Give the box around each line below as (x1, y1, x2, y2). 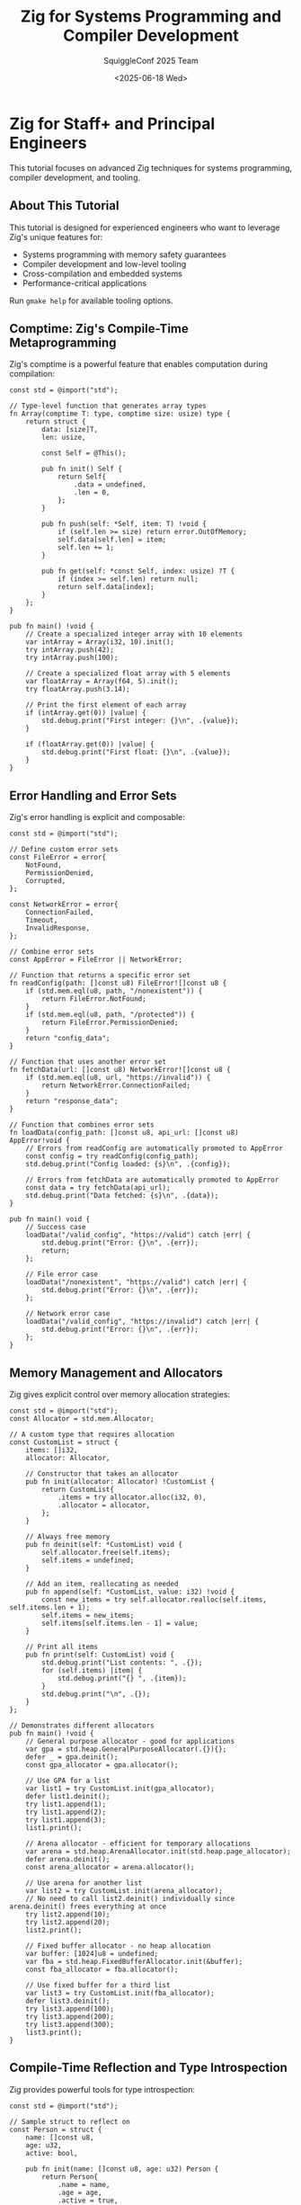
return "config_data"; (25, 1034, 111, 1043)
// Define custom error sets (9, 845, 119, 854)
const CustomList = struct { (9, 1437, 119, 1447)
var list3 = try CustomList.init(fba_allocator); (25, 1988, 216, 1997)
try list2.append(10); (25, 1909, 111, 1919)
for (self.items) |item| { (41, 1665, 143, 1674)
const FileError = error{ (9, 853, 106, 862)
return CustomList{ (41, 1485, 115, 1494)
